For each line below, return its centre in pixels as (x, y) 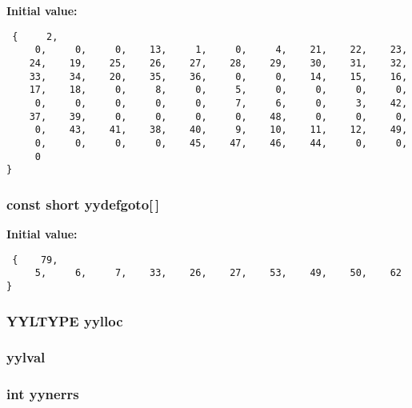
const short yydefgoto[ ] (83, 204)
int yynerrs (43, 394)
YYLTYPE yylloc (65, 320)
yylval (26, 357)
